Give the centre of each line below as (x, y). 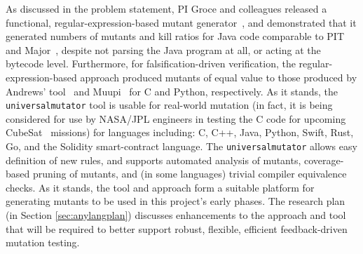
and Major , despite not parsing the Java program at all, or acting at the (163, 49)
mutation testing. (43, 242)
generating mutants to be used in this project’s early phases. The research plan (176, 201)
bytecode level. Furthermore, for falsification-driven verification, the (151, 63)
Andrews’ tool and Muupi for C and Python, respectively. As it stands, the (172, 91)
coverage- (324, 160)
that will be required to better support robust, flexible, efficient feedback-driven (177, 228)
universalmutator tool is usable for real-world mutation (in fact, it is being (169, 105)
